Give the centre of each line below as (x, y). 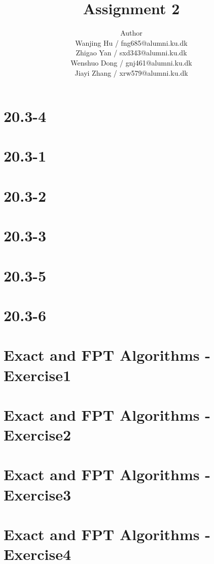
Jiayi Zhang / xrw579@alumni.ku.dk (131, 72)
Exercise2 (38, 435)
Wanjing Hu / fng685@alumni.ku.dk (131, 42)
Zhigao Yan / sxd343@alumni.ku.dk (131, 53)
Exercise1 (38, 375)
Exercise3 (38, 494)
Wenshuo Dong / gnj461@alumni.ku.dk (131, 62)
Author (131, 33)
